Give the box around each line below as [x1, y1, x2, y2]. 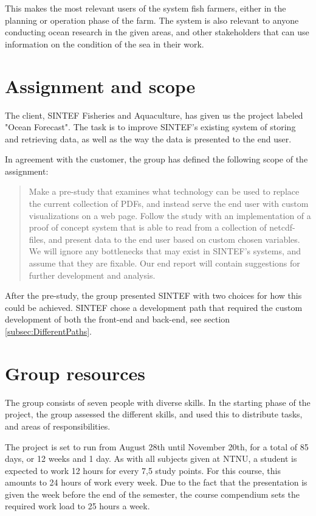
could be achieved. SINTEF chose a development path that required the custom [5, 301, 303, 313]
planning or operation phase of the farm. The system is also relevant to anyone [5, 13, 299, 26]
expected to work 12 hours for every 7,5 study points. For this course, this [5, 464, 281, 476]
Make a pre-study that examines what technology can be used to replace [29, 185, 300, 198]
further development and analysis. [29, 268, 156, 281]
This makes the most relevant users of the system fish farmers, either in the [5, 2, 286, 14]
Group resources [5, 360, 145, 385]
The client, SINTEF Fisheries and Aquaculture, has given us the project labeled [5, 108, 303, 121]
